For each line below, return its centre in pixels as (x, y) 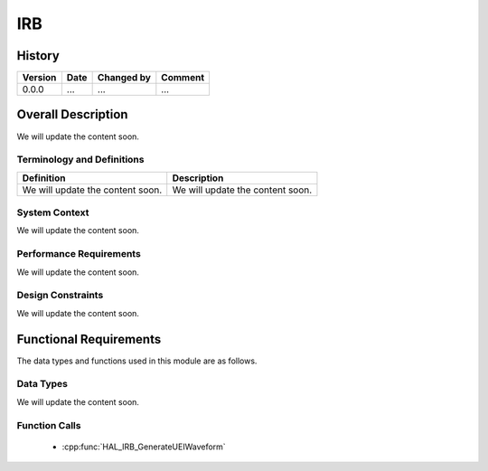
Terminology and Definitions (80, 160)
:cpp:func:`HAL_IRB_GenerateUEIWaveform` (144, 447)
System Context (53, 212)
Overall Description (72, 114)
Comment (183, 78)
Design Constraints (60, 296)
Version (39, 78)
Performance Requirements (79, 254)
